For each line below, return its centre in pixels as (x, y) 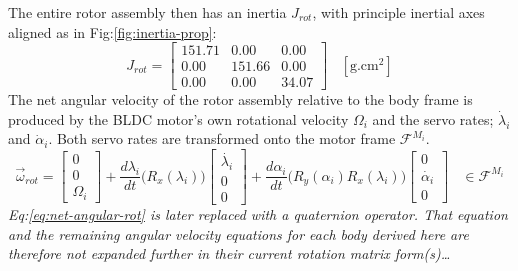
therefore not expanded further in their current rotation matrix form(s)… (229, 253)
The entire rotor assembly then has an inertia (147, 12)
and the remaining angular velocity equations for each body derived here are (238, 233)
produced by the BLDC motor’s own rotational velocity (178, 118)
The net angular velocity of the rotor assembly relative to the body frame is (240, 99)
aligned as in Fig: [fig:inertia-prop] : (112, 31)
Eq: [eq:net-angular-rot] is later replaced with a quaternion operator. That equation (258, 214)
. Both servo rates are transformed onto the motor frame (222, 138)
